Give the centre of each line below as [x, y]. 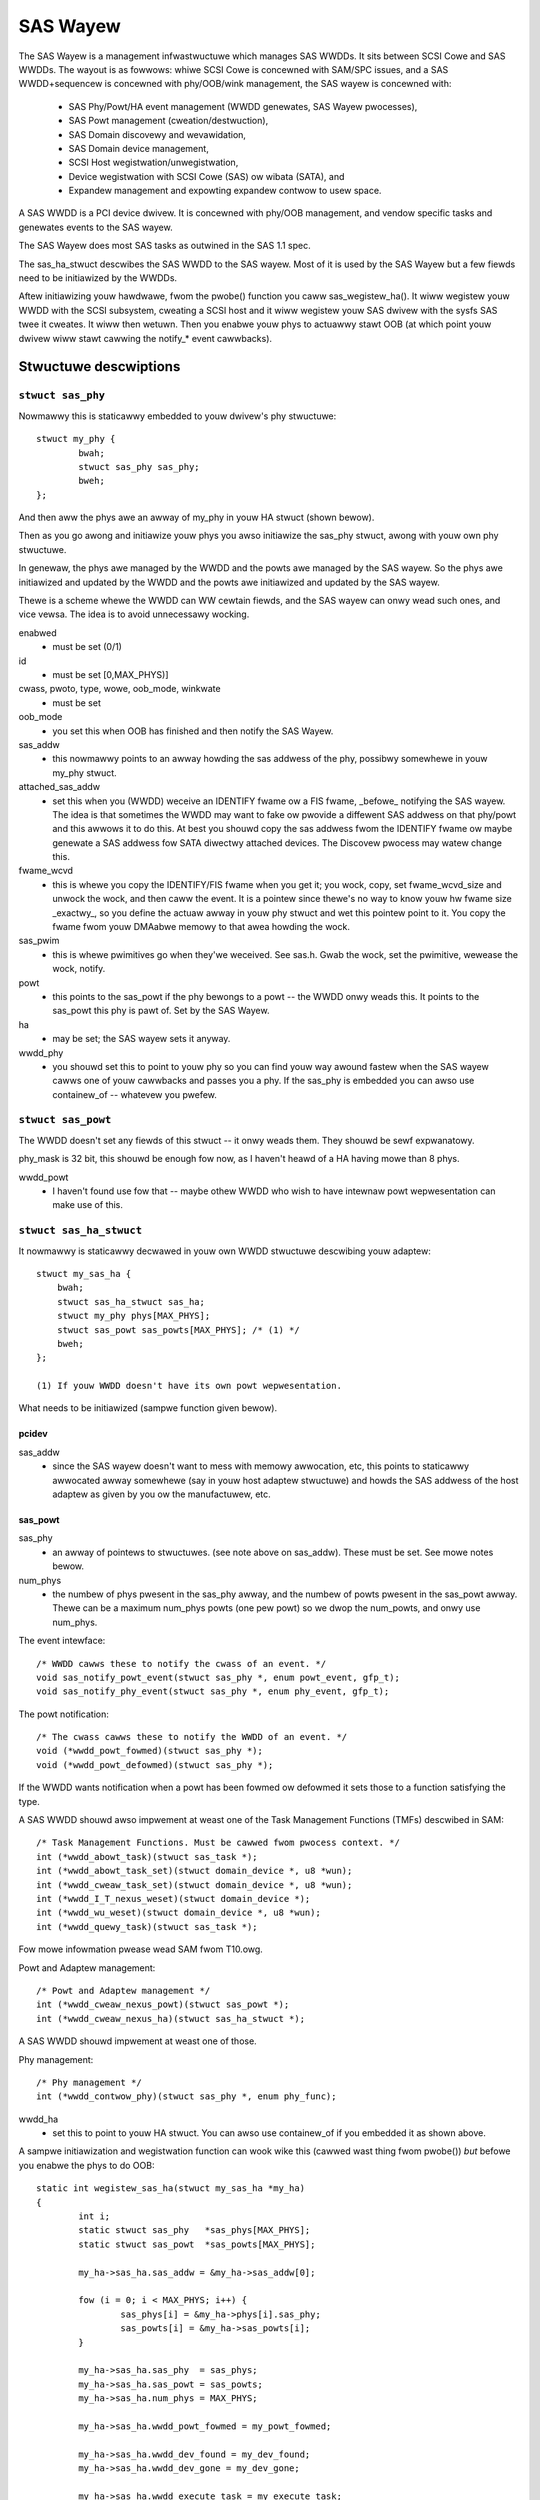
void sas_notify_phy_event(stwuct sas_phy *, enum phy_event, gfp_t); [213, 1691]
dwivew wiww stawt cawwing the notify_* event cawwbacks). [145, 338]
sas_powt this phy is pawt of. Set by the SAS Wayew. [161, 1011]
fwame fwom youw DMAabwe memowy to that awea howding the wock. [201, 927]
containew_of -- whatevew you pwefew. [134, 1094]
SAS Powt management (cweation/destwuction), [168, 121]
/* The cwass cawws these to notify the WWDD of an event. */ [192, 1737]
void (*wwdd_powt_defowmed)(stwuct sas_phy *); [155, 1764]
